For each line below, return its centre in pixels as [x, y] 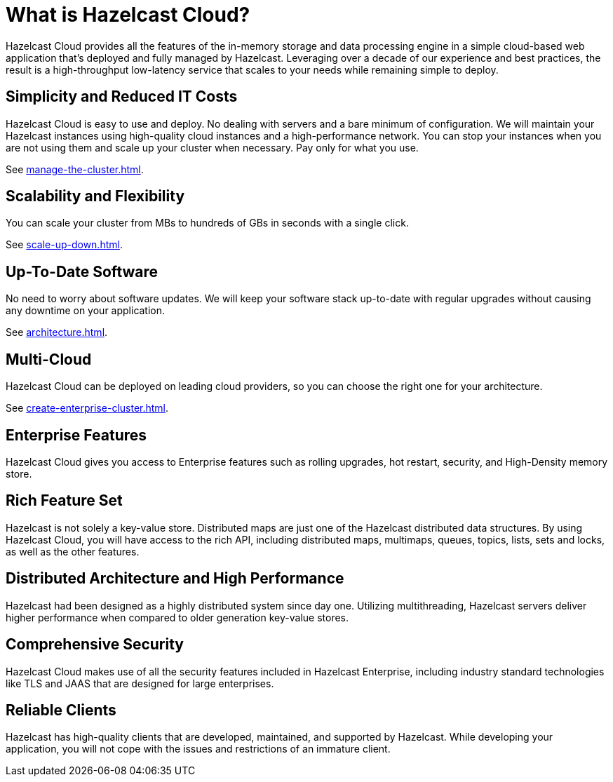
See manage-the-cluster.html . [75, 169]
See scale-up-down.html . [64, 245]
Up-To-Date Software [82, 271]
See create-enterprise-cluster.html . [87, 408]
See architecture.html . [57, 332]
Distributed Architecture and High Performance [175, 579]
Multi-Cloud [49, 359]
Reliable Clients [61, 710]
